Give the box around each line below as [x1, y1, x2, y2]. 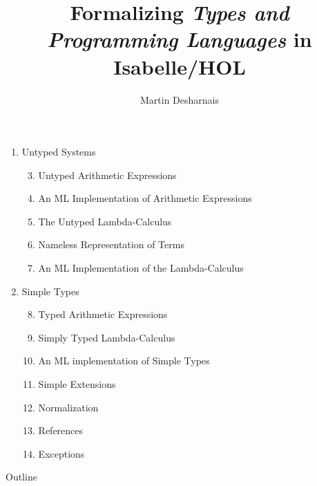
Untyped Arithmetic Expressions [38, 167, 177, 182]
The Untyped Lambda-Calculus [38, 214, 172, 228]
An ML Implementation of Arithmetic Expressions [38, 191, 252, 205]
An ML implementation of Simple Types [38, 353, 210, 368]
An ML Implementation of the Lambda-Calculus [38, 261, 244, 275]
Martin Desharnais [140, 92, 219, 106]
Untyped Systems [21, 144, 96, 159]
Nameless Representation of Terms [38, 237, 184, 252]
